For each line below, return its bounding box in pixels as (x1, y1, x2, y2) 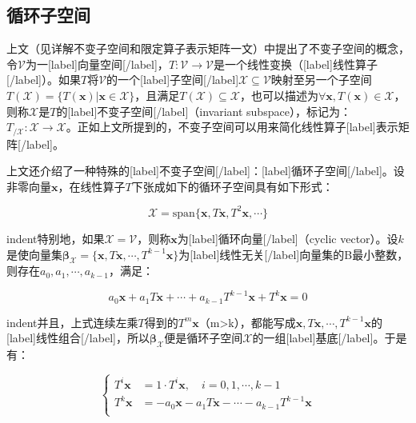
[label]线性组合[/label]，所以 (6, 329, 150, 346)
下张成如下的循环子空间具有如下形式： (131, 178, 334, 194)
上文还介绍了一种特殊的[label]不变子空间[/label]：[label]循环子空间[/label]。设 (6, 162, 405, 179)
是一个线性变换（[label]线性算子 (213, 55, 378, 72)
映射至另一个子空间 (270, 71, 372, 88)
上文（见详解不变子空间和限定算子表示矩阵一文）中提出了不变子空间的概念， (6, 40, 410, 57)
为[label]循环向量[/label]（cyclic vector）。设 (177, 229, 398, 246)
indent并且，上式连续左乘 (6, 313, 138, 330)
